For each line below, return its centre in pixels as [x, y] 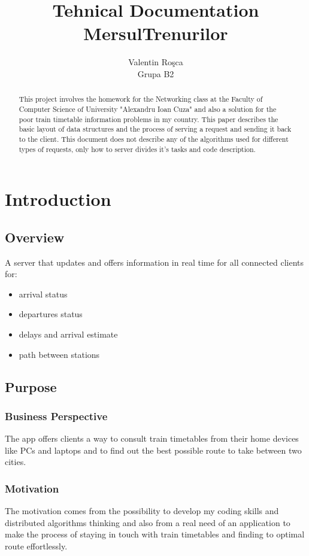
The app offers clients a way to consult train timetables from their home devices [152, 438]
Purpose [31, 386]
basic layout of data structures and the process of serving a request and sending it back [155, 129]
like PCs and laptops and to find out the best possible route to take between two [153, 450]
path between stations [59, 354]
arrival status [43, 294]
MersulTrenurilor [156, 33]
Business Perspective [56, 416]
